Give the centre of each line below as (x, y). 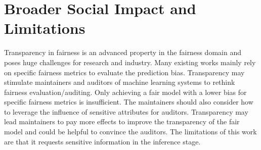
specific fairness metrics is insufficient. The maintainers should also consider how (129, 102)
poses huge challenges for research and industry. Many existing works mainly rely (130, 62)
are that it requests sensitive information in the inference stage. (102, 141)
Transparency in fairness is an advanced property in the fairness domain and (123, 52)
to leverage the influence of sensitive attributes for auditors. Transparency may (126, 111)
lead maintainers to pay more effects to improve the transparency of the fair (122, 121)
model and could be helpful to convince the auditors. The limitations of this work (130, 132)
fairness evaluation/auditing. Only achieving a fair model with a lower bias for (125, 92)
